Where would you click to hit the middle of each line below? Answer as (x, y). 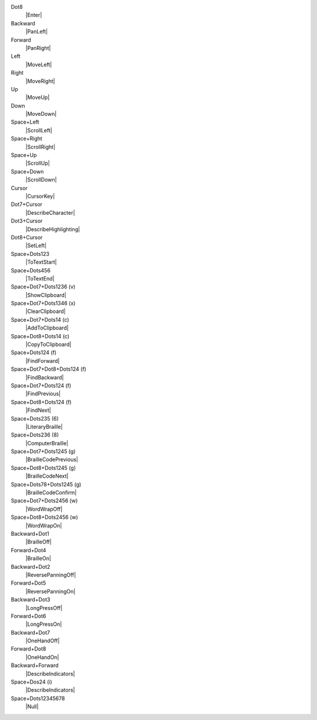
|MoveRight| (40, 81)
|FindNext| (38, 410)
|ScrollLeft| (39, 130)
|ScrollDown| (41, 180)
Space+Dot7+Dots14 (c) (40, 319)
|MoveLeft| (39, 64)
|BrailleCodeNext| (47, 476)
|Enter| (34, 15)
